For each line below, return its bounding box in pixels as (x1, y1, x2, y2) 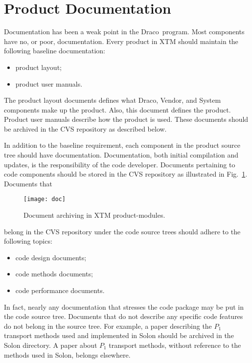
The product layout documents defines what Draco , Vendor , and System (4, 95, 221, 105)
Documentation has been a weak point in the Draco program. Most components (4, 26, 245, 37)
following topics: (4, 236, 52, 246)
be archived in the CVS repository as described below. (4, 123, 167, 134)
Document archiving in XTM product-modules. (23, 210, 165, 220)
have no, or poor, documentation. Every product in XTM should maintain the (4, 36, 238, 46)
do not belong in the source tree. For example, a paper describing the (4, 320, 212, 331)
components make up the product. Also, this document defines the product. (4, 104, 231, 114)
